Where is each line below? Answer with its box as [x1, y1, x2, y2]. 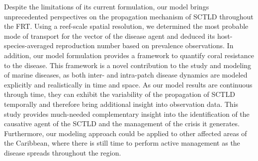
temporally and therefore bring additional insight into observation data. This [4, 98, 239, 109]
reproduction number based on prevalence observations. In [56, 40, 234, 51]
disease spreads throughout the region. [4, 147, 121, 158]
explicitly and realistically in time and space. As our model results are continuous [4, 79, 253, 89]
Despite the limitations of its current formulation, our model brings [4, 1, 209, 11]
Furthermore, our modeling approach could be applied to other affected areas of [4, 128, 247, 138]
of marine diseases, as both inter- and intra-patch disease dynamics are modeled [4, 70, 248, 80]
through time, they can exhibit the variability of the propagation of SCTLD [4, 89, 235, 99]
